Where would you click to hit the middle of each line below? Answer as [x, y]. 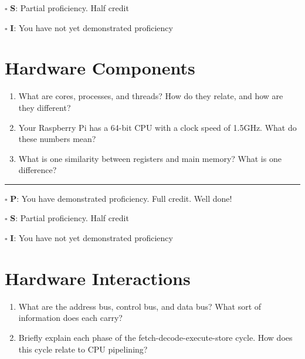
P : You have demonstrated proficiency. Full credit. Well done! [121, 198]
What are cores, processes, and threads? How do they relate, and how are [151, 96]
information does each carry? [70, 318]
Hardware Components [100, 68]
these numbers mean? [57, 139]
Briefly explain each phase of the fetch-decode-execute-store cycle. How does [155, 337]
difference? [38, 170]
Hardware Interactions [98, 278]
